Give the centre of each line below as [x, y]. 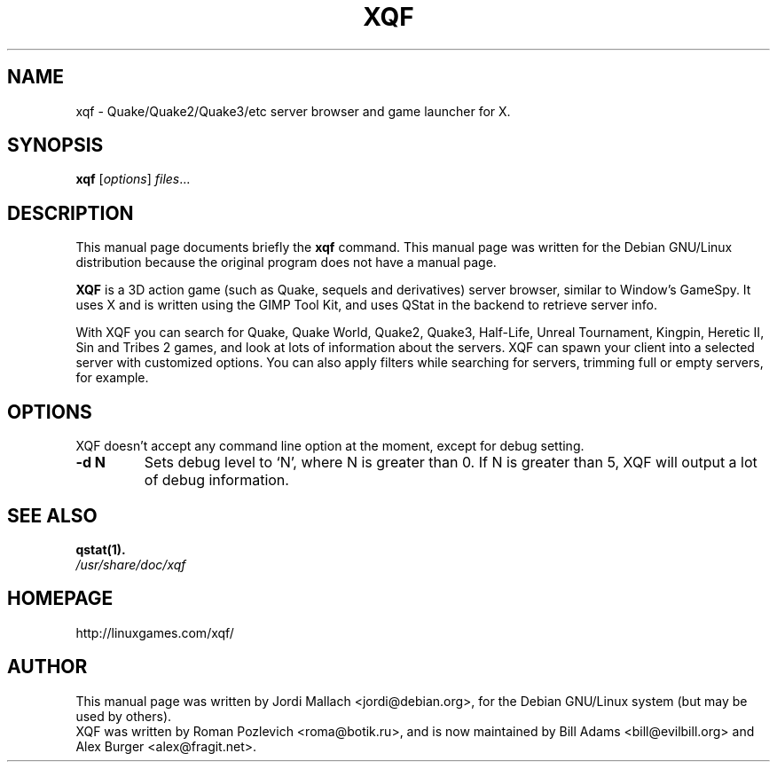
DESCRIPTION [71, 213]
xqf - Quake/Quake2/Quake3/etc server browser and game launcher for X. [293, 111]
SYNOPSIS [55, 145]
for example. [112, 378]
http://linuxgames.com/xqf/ [155, 632]
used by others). [124, 716]
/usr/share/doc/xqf [131, 564]
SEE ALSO [52, 515]
